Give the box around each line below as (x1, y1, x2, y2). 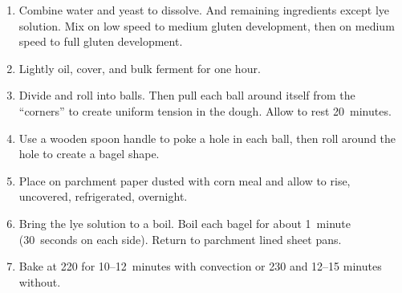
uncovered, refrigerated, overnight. (18, 188, 188, 205)
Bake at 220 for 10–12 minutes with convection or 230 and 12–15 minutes (18, 258, 382, 275)
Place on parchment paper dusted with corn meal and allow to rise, (18, 172, 351, 189)
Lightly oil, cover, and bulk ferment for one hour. (18, 59, 261, 76)
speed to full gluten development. (18, 33, 183, 50)
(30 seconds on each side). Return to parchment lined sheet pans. (18, 230, 342, 247)
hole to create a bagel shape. (18, 145, 160, 162)
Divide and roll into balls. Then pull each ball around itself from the (18, 87, 355, 104)
